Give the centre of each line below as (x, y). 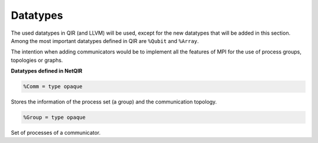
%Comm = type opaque (53, 87)
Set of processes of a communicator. (56, 133)
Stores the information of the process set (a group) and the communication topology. (114, 102)
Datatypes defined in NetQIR (47, 71)
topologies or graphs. (37, 60)
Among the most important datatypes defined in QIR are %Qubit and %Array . (105, 41)
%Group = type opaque (54, 117)
